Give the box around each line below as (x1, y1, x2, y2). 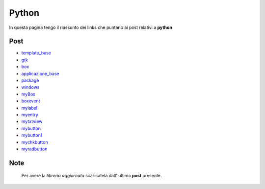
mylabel (21, 105, 38, 111)
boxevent (21, 98, 40, 104)
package (21, 77, 39, 83)
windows (21, 84, 40, 90)
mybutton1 (21, 132, 43, 138)
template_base (21, 50, 52, 56)
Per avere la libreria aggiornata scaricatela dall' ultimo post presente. (21, 173, 162, 179)
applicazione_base (21, 71, 59, 76)
